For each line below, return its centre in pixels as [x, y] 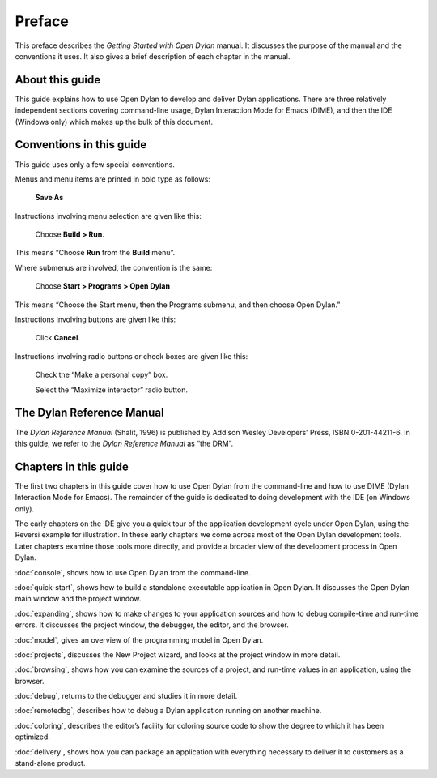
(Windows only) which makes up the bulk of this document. [114, 122]
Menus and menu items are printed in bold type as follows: [112, 179]
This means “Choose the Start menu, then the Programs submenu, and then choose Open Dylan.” [178, 305]
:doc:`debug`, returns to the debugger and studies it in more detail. [126, 696]
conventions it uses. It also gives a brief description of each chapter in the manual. [153, 56]
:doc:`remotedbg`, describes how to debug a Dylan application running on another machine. [168, 711]
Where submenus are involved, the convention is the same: [114, 267]
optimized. [32, 737]
